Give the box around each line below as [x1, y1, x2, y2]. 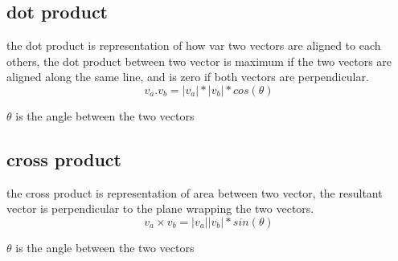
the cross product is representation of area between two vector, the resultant [6, 184, 383, 201]
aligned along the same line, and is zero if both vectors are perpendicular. [6, 68, 369, 85]
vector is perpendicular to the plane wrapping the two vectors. [6, 200, 314, 217]
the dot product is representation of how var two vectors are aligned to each [6, 37, 381, 54]
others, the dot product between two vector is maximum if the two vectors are [6, 52, 392, 69]
